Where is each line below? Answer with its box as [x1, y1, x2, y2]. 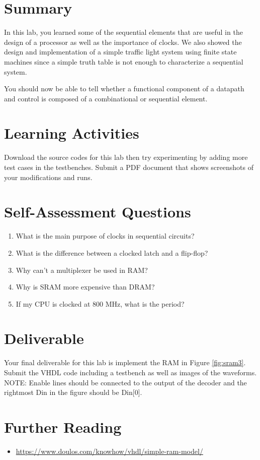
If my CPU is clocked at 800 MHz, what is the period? [16, 298, 185, 309]
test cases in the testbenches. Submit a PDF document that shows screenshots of [4, 162, 253, 172]
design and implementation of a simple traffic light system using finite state [4, 46, 237, 57]
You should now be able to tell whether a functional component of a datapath [4, 83, 244, 94]
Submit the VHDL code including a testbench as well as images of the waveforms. [4, 367, 257, 377]
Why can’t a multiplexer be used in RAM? [16, 264, 148, 275]
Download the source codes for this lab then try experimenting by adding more [4, 152, 248, 162]
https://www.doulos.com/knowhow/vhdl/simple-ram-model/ [16, 445, 203, 456]
